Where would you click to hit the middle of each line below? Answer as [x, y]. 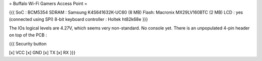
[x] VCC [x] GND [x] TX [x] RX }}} [42, 53]
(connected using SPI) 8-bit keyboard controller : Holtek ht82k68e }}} [78, 19]
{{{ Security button [28, 44]
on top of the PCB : [28, 35]
